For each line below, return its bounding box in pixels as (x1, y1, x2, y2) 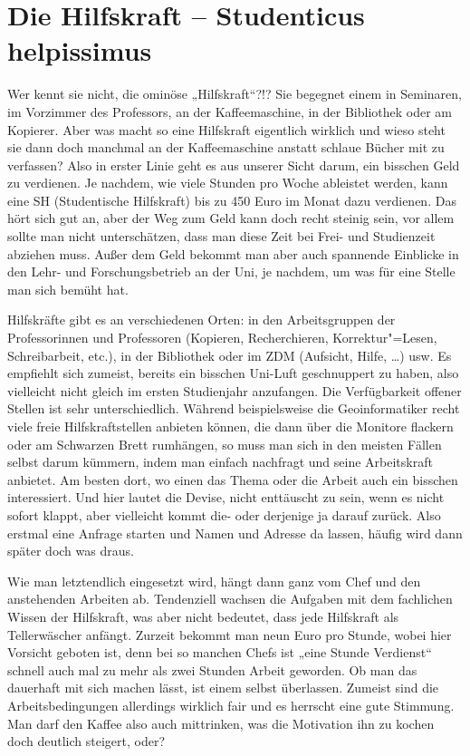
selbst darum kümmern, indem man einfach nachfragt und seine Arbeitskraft (7, 452, 433, 471)
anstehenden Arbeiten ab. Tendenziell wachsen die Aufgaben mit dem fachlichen (7, 589, 453, 608)
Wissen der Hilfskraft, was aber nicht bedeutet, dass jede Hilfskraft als (7, 606, 399, 625)
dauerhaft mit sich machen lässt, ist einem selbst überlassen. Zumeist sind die (7, 678, 439, 697)
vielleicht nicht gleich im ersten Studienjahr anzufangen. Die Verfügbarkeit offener (7, 381, 462, 400)
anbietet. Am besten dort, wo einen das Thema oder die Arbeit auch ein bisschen (7, 470, 458, 489)
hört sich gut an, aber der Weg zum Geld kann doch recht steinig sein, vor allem (7, 208, 455, 228)
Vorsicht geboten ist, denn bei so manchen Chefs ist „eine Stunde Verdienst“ (7, 643, 432, 662)
